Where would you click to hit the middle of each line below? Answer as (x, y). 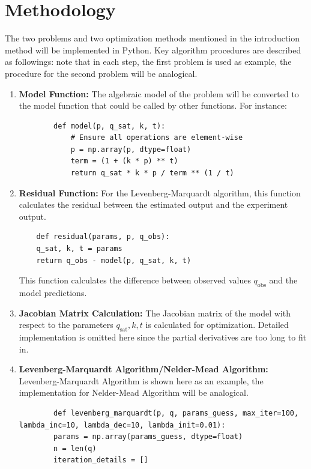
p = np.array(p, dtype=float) (131, 149)
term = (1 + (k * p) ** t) (124, 161)
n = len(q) (75, 448)
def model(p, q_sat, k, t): (110, 126)
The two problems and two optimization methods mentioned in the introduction (152, 38)
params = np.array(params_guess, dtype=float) (148, 437)
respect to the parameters (66, 325)
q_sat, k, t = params (79, 249)
